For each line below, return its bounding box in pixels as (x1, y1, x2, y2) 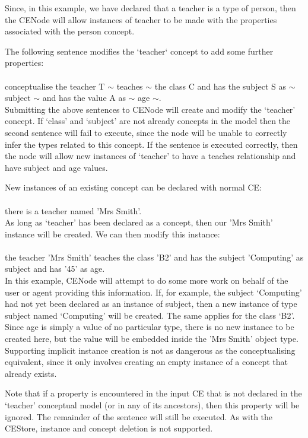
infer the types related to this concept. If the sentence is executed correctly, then (5, 138, 298, 150)
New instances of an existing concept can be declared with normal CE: (5, 181, 262, 193)
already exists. (5, 367, 57, 379)
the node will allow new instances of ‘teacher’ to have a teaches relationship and (5, 150, 296, 162)
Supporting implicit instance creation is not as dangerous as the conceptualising (5, 344, 296, 356)
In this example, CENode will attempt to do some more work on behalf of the (5, 274, 288, 287)
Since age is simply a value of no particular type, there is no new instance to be (5, 320, 294, 333)
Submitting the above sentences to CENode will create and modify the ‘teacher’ (5, 103, 296, 115)
